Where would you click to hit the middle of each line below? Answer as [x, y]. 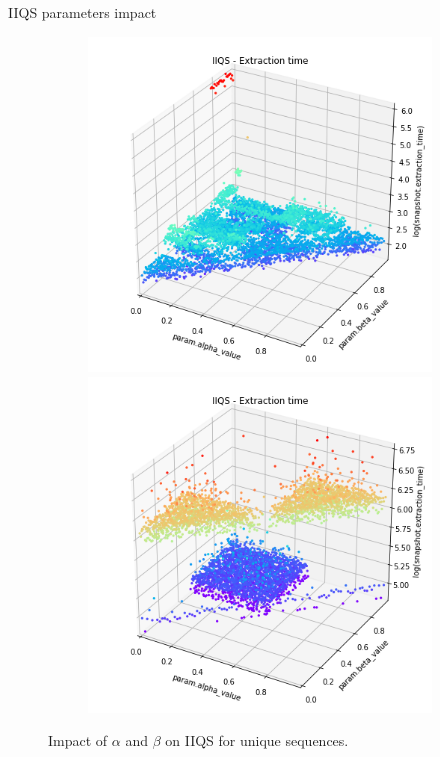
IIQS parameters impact [82, 12]
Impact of [78, 740]
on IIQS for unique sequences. [257, 740]
